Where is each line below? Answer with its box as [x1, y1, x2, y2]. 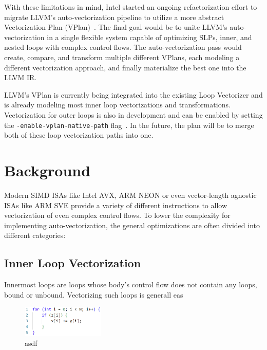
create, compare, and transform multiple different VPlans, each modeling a [4, 51, 240, 62]
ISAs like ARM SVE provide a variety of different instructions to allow [4, 199, 227, 210]
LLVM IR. [4, 72, 37, 83]
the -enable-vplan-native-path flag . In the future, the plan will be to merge [4, 119, 254, 130]
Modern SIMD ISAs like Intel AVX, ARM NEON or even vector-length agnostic [4, 189, 257, 200]
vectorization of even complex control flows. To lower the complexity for [4, 210, 231, 220]
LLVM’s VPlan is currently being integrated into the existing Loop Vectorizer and [4, 89, 263, 100]
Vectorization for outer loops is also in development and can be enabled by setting [4, 109, 263, 120]
